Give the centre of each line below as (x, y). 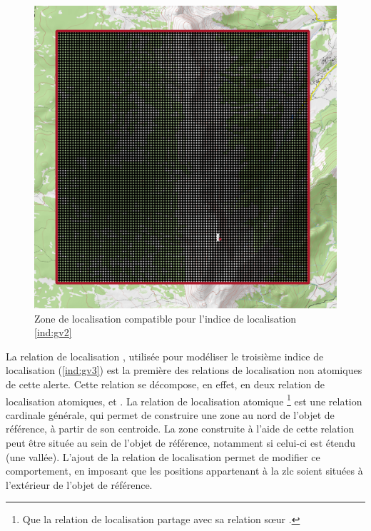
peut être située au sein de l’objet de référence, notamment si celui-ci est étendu (181, 442)
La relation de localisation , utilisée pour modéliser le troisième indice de (165, 356)
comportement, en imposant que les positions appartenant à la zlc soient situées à (184, 471)
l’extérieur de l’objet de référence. (79, 484)
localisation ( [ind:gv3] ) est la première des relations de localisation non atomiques (184, 370)
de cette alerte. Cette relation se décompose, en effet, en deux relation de (166, 384)
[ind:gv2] (53, 332)
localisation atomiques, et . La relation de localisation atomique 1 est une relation (184, 400)
